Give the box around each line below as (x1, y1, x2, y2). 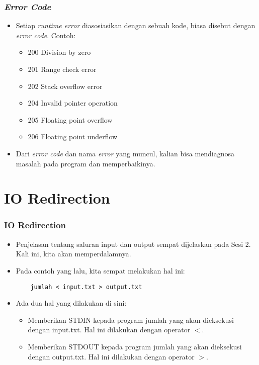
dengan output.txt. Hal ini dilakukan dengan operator (28, 351, 195, 361)
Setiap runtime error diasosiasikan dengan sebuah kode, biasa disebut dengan (16, 20, 255, 31)
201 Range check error (28, 64, 97, 74)
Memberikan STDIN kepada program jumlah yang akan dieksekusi (28, 314, 234, 325)
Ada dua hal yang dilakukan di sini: (16, 298, 127, 308)
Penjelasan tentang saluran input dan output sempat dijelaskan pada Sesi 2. (16, 238, 251, 249)
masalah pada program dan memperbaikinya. (16, 158, 155, 168)
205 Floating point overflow (28, 114, 113, 125)
